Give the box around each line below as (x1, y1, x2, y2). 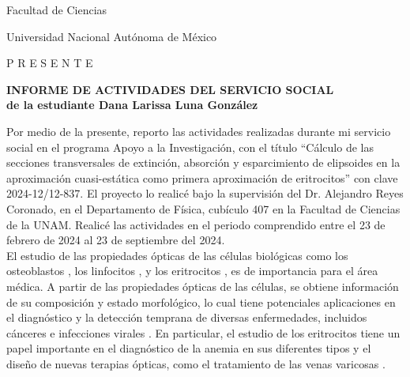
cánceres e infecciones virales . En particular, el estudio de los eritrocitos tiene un (6, 324, 401, 341)
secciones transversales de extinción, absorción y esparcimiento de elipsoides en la (6, 154, 401, 171)
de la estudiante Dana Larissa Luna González (6, 96, 258, 113)
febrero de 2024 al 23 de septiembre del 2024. (6, 232, 225, 248)
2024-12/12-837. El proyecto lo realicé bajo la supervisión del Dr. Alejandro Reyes (6, 185, 404, 202)
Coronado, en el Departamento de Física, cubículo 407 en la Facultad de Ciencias (6, 200, 401, 217)
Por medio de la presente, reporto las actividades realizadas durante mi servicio (6, 123, 391, 139)
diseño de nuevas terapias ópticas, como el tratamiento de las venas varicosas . (6, 355, 386, 371)
